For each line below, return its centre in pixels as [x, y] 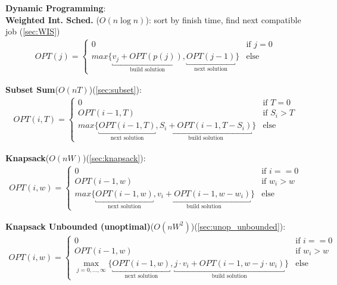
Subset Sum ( [32, 90]
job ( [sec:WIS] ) [33, 31]
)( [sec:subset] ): [115, 90]
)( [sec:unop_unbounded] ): [238, 226]
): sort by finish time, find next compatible [223, 19]
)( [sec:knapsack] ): [114, 157]
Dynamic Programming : [56, 8]
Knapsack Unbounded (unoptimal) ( [80, 226]
